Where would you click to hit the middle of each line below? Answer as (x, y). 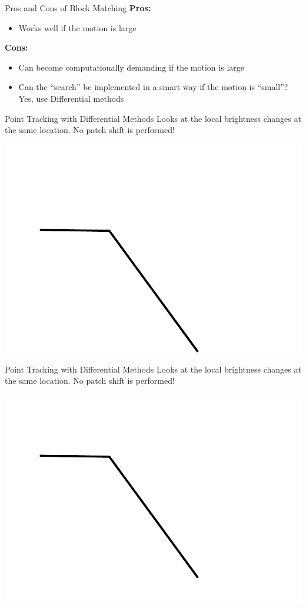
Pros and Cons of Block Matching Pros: (78, 8)
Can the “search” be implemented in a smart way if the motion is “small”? (153, 87)
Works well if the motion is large (77, 27)
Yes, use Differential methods (71, 98)
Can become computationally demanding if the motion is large (131, 67)
